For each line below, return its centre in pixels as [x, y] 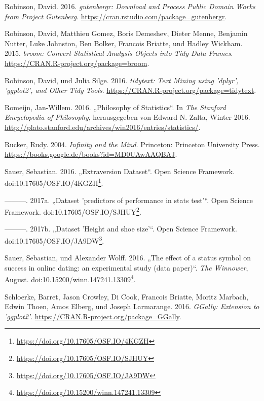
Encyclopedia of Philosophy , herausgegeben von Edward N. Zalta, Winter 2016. [127, 117]
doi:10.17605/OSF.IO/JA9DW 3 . [54, 240]
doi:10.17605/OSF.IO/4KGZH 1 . [54, 182]
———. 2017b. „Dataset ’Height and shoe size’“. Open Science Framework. [121, 229]
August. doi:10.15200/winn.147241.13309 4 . [70, 279]
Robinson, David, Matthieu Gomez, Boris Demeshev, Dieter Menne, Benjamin [126, 33]
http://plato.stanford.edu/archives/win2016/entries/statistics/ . [103, 127]
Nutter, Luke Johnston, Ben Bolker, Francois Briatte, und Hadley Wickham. [124, 43]
